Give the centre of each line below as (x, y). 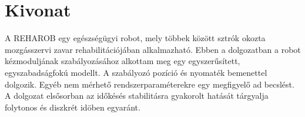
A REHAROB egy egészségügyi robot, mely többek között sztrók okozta (135, 38)
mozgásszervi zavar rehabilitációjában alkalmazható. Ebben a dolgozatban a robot (153, 49)
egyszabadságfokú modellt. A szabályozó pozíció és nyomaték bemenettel (136, 72)
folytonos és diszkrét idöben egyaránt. (73, 107)
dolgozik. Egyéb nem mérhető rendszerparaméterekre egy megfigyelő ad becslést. (150, 84)
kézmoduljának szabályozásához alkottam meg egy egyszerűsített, (123, 61)
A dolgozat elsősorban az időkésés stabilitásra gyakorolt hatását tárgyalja (137, 96)
